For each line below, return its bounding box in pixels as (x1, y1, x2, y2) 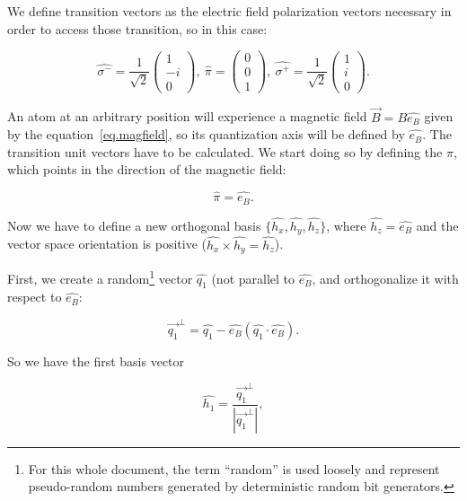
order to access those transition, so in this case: (7, 19, 268, 38)
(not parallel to (211, 268, 295, 287)
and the (416, 215, 459, 234)
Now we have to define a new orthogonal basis (7, 215, 261, 234)
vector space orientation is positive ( (7, 234, 207, 253)
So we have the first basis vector (7, 351, 185, 370)
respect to (7, 287, 62, 306)
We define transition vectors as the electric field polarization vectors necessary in (7, 2, 452, 20)
